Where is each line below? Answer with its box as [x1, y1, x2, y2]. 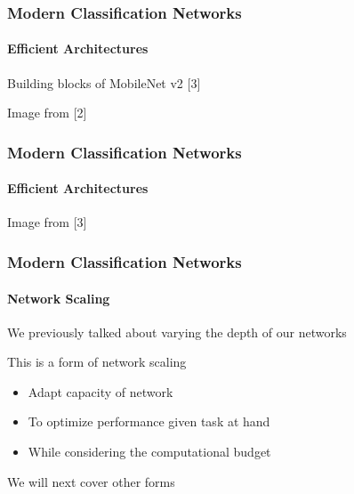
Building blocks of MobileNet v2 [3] [7, 73, 201, 92]
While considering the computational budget [28, 442, 271, 461]
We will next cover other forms [7, 472, 175, 490]
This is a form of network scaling [7, 352, 187, 371]
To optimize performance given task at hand [28, 412, 270, 431]
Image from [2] [7, 103, 87, 122]
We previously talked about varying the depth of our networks [7, 322, 347, 341]
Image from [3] [7, 213, 87, 231]
